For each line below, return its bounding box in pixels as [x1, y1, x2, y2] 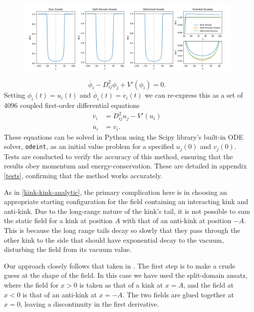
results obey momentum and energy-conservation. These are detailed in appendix [4, 161, 247, 171]
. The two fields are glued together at [122, 289, 234, 299]
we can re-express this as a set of [145, 90, 243, 100]
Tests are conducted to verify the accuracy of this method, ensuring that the [4, 151, 233, 161]
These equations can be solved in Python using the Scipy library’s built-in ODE [4, 131, 243, 142]
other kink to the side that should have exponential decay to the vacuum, [4, 234, 224, 245]
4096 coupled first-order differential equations [4, 100, 140, 110]
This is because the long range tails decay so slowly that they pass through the [4, 225, 240, 235]
